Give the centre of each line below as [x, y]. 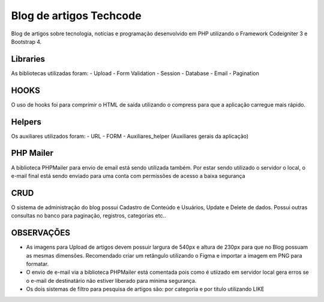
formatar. [37, 264]
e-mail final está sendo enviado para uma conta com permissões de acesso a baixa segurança [128, 176]
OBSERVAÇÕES [40, 233]
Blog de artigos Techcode [76, 16]
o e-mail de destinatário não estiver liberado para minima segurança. [111, 280]
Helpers [26, 122]
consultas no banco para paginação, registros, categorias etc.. [88, 216]
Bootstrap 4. [26, 41]
